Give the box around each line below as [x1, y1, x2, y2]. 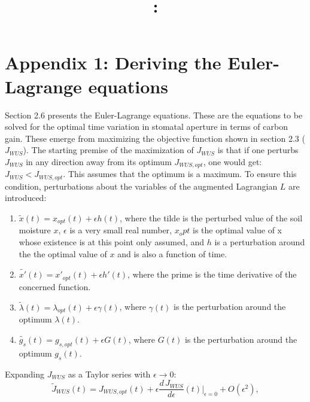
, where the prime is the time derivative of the [127, 268, 297, 281]
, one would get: [203, 155, 262, 167]
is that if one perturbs [217, 144, 299, 156]
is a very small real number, [69, 224, 172, 236]
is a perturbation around [214, 236, 305, 248]
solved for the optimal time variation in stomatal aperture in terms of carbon [5, 120, 288, 133]
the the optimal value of [19, 247, 107, 260]
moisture [19, 224, 51, 236]
